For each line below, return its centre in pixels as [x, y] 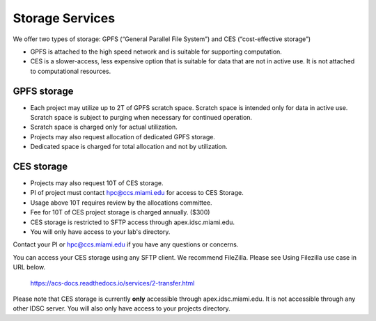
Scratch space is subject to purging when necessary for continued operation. [141, 118]
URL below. [29, 267]
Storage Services [64, 18]
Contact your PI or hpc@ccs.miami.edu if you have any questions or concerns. [126, 244]
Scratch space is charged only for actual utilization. [104, 127]
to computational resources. [71, 71]
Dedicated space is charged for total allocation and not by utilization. [129, 147]
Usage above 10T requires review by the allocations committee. [121, 203]
